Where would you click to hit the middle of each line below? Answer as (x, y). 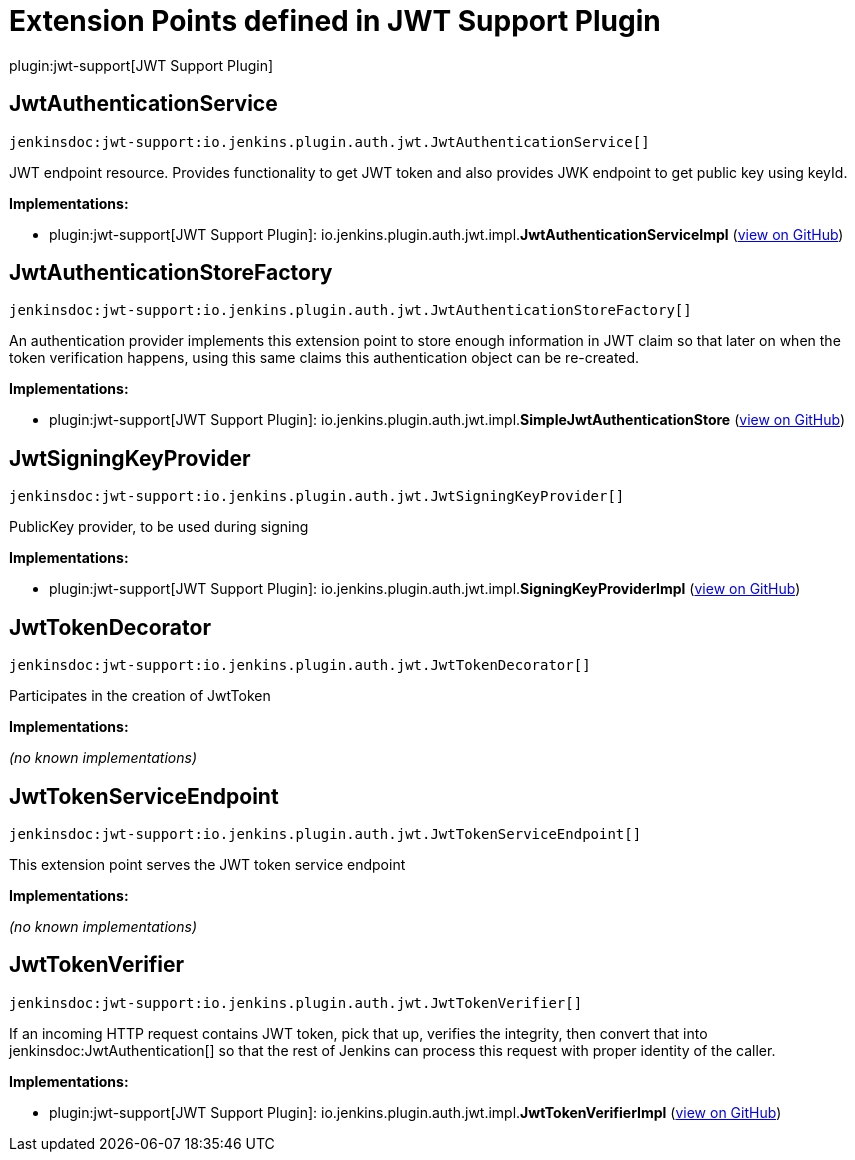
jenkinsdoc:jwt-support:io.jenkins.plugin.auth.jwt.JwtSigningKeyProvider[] (317, 496)
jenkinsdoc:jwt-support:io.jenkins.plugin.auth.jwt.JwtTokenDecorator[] (300, 665)
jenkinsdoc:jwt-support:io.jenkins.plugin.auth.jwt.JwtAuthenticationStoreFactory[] (350, 310)
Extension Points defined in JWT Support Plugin (335, 21)
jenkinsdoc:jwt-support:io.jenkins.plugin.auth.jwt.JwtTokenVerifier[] (296, 1002)
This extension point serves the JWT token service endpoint (207, 864)
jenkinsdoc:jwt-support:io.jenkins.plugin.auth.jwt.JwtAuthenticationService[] (329, 141)
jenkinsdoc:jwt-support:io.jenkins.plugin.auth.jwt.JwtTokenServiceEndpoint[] (325, 833)
